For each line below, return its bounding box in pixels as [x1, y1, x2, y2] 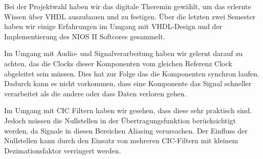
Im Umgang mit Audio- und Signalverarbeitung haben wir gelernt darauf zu [4, 48, 243, 59]
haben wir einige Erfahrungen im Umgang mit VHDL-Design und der [4, 21, 223, 32]
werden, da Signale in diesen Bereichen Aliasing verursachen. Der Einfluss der [4, 125, 248, 136]
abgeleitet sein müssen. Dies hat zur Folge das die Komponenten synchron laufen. [4, 68, 259, 78]
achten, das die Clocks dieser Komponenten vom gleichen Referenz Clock [4, 58, 232, 68]
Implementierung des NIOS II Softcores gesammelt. [4, 31, 165, 41]
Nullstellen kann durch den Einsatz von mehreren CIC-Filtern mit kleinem [4, 135, 238, 146]
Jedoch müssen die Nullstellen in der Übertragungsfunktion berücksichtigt [4, 115, 236, 125]
